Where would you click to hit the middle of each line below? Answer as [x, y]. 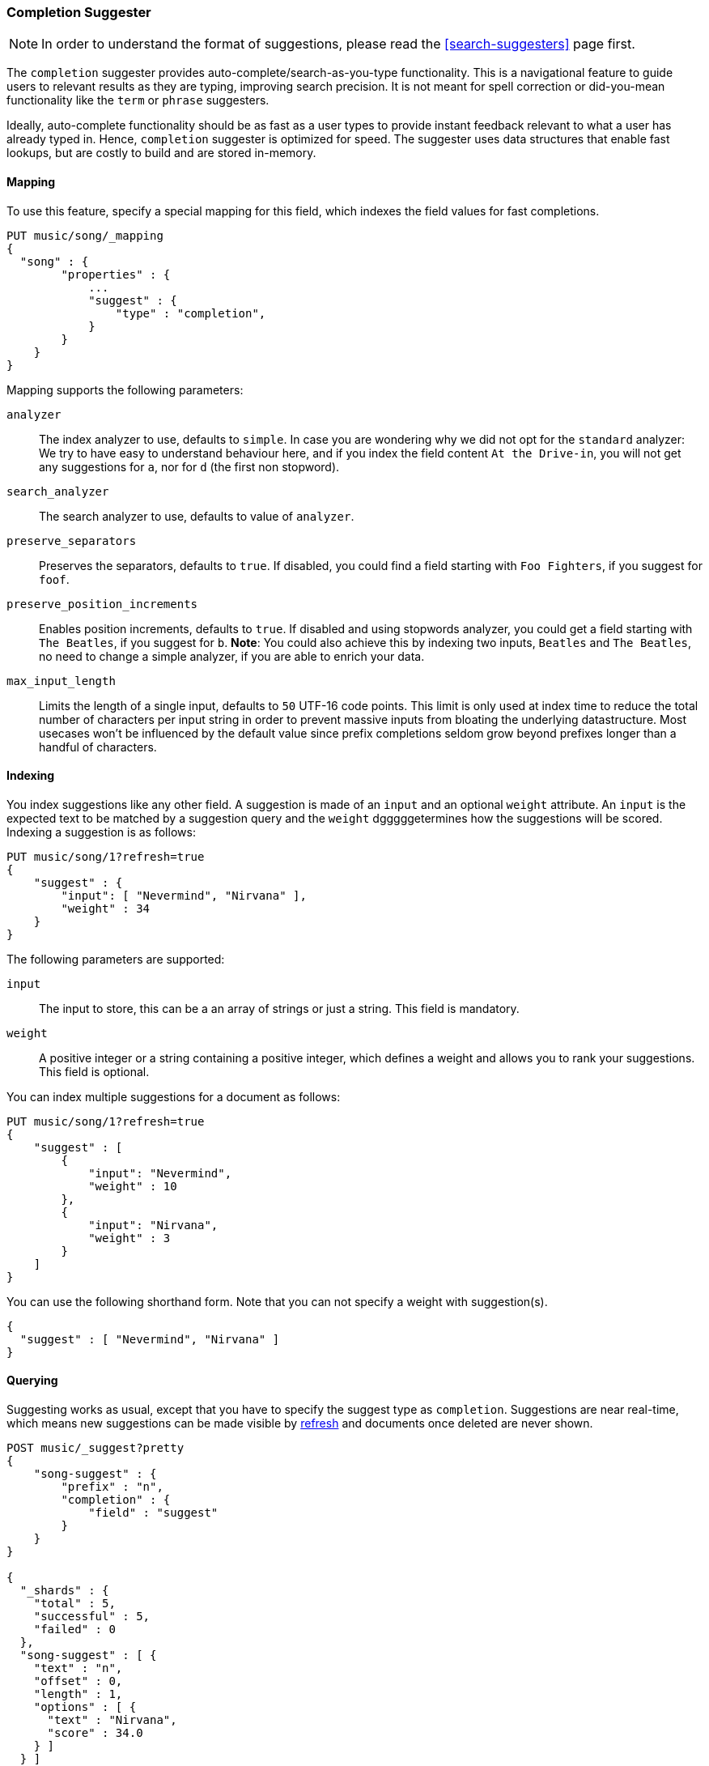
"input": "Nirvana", [153, 1225]
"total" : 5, [74, 1604]
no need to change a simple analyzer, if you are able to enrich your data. [232, 656]
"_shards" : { [64, 1591]
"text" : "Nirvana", [112, 1720]
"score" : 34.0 [95, 1733]
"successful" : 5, [92, 1617]
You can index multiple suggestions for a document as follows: [174, 1096]
